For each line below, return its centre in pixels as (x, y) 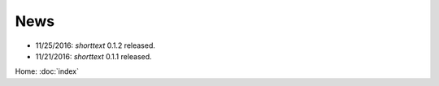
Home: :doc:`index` (47, 71)
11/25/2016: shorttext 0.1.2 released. (96, 45)
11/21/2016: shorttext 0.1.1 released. (93, 56)
